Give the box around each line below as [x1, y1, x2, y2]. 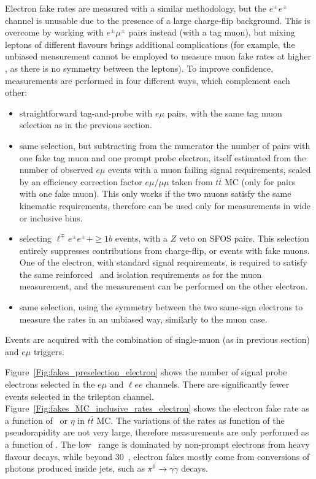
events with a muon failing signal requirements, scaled [108, 163, 311, 176]
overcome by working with [5, 26, 104, 39]
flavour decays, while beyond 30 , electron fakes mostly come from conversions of [5, 450, 310, 462]
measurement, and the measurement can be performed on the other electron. [19, 280, 308, 293]
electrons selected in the [5, 378, 95, 391]
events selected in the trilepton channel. [5, 389, 154, 402]
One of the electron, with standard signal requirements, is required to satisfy [19, 256, 307, 269]
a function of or [5, 413, 67, 426]
